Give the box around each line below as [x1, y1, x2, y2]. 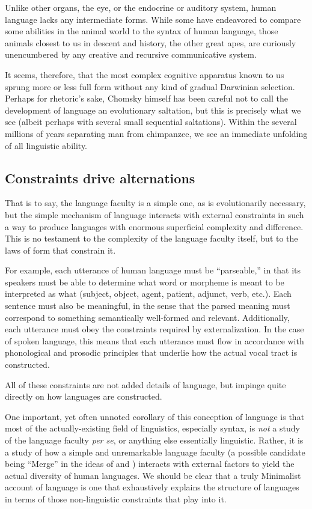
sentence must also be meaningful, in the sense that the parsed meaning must [5, 299, 290, 312]
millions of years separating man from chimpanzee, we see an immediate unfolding [5, 127, 308, 139]
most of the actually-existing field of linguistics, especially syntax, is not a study [5, 422, 300, 434]
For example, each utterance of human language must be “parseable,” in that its [5, 264, 301, 276]
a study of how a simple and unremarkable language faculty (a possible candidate [5, 445, 305, 458]
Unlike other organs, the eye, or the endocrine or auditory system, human [5, 1, 277, 13]
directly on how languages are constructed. [5, 390, 162, 403]
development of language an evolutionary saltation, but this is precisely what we [5, 103, 301, 116]
